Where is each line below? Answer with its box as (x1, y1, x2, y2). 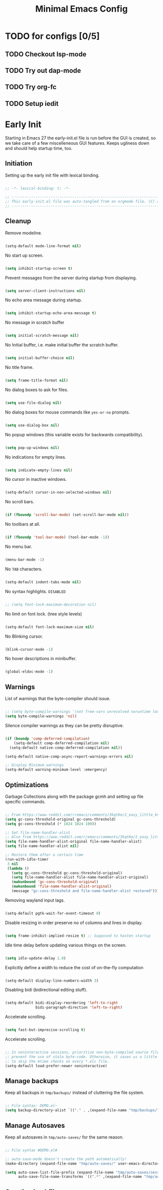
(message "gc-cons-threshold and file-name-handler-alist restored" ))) (11, 889, 160, 893)
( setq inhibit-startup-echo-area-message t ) (5, 311, 97, 316)
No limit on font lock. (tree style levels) (5, 611, 82, 617)
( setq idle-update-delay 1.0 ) (5, 956, 66, 960)
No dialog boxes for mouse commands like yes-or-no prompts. (5, 409, 130, 415)
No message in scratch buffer (5, 319, 65, 326)
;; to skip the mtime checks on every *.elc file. (5, 1059, 110, 1064)
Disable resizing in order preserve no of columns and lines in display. (5, 920, 143, 926)
